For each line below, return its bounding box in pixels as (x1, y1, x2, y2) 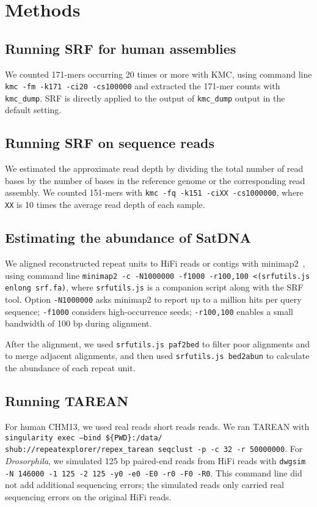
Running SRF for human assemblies (5, 39, 236, 57)
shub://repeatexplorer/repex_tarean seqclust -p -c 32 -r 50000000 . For (5, 442, 303, 455)
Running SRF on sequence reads (5, 133, 215, 152)
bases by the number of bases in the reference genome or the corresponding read (5, 174, 305, 187)
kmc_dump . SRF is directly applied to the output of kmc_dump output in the (5, 91, 285, 104)
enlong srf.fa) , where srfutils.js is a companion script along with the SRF (5, 281, 304, 294)
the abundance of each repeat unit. (5, 361, 136, 374)
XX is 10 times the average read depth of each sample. (5, 198, 205, 211)
